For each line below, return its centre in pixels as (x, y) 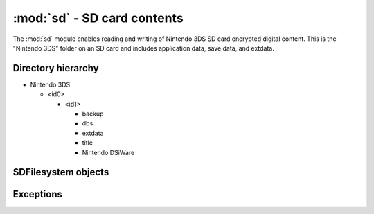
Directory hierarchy (56, 68)
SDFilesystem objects (61, 172)
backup (93, 114)
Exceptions (37, 194)
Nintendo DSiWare (108, 152)
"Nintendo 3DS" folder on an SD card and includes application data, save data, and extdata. (144, 48)
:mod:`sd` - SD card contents (98, 18)
